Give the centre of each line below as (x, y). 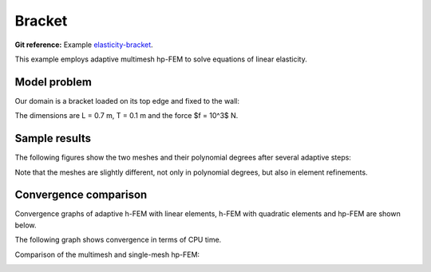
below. (26, 225)
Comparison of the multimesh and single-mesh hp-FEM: (107, 254)
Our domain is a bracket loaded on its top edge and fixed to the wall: (127, 101)
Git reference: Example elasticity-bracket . (84, 45)
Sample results (53, 138)
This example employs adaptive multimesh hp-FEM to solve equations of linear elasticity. (161, 59)
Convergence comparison (81, 195)
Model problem (53, 82)
